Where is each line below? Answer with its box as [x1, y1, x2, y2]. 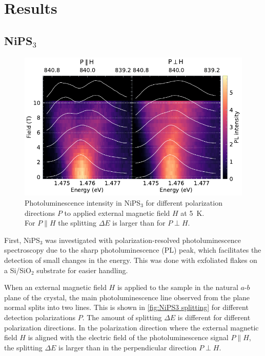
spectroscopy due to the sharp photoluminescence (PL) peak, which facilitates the [4, 244, 261, 255]
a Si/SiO [4, 264, 31, 275]
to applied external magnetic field [64, 207, 170, 218]
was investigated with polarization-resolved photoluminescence [45, 234, 241, 245]
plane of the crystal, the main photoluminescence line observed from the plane [4, 292, 250, 302]
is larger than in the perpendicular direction [58, 342, 197, 352]
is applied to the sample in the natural [117, 282, 238, 293]
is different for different [177, 311, 251, 322]
